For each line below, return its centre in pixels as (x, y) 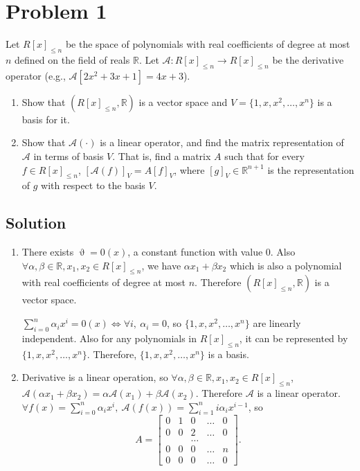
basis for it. (46, 119)
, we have (161, 265)
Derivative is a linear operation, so (95, 377)
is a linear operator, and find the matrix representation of (222, 142)
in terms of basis (69, 155)
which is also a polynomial (286, 265)
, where (189, 169)
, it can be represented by (294, 338)
